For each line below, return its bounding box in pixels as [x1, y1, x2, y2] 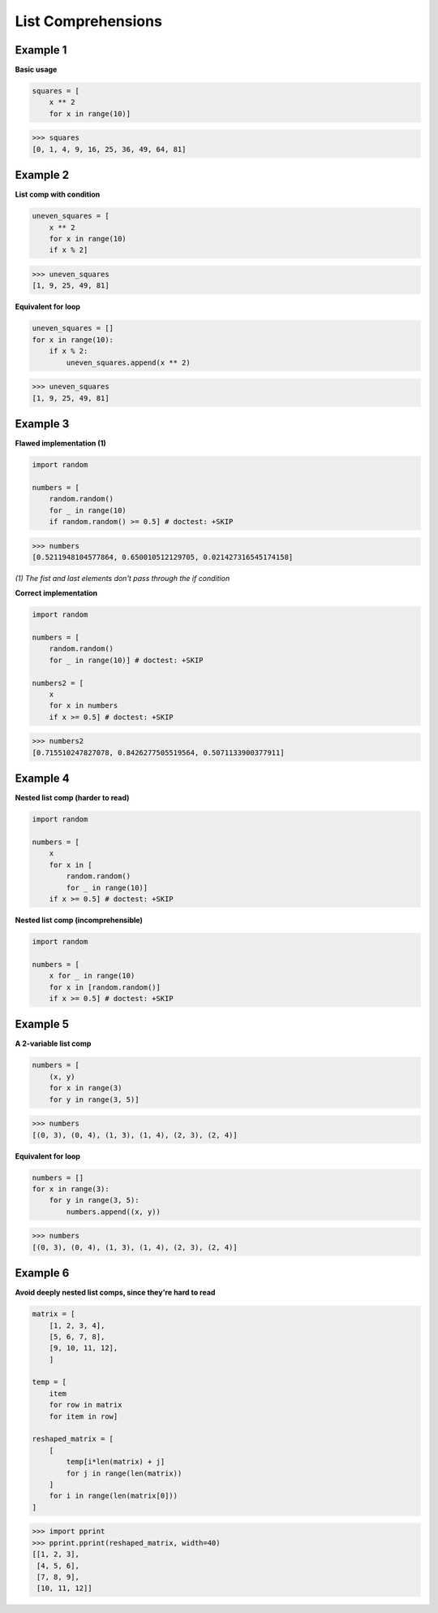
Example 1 [15, 43, 67, 57]
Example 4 [15, 772, 70, 786]
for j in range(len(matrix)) [66, 1468, 182, 1478]
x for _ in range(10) [49, 971, 135, 981]
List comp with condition [15, 189, 101, 199]
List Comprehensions [15, 12, 162, 30]
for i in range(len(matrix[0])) [49, 1491, 178, 1501]
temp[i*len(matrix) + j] [66, 1457, 165, 1467]
